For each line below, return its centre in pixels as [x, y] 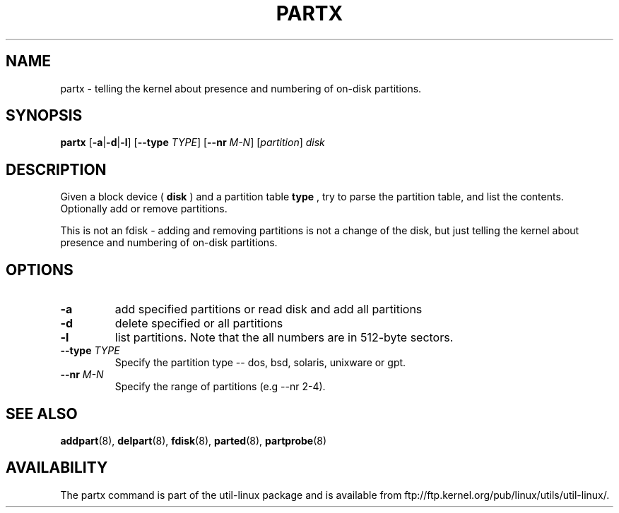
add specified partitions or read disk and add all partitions [269, 309]
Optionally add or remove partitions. [144, 209]
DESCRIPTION [56, 169]
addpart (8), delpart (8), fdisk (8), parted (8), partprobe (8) [194, 440]
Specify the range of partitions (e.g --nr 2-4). [220, 387]
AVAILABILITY [57, 468]
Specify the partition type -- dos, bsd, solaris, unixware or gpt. [260, 363]
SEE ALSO [42, 414]
